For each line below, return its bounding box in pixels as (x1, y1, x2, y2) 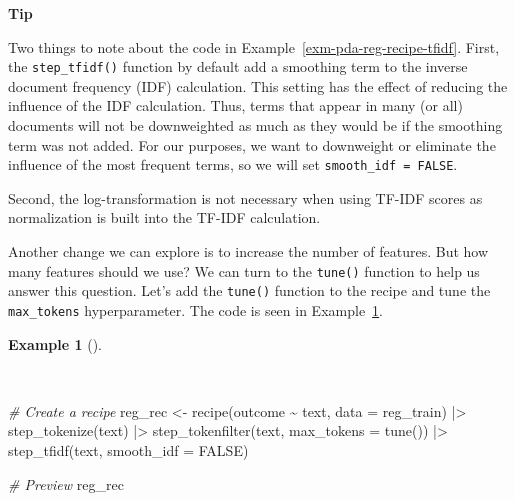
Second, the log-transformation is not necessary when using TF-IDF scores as (8, 187, 483, 208)
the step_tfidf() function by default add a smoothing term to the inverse (8, 56, 468, 77)
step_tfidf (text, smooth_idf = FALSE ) (8, 440, 249, 460)
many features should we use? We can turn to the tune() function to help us (8, 260, 480, 281)
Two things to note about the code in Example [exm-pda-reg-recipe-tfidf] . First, (8, 36, 500, 57)
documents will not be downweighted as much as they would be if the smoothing (8, 115, 503, 136)
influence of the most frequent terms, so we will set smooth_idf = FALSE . (8, 154, 458, 175)
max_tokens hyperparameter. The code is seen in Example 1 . (8, 299, 384, 320)
